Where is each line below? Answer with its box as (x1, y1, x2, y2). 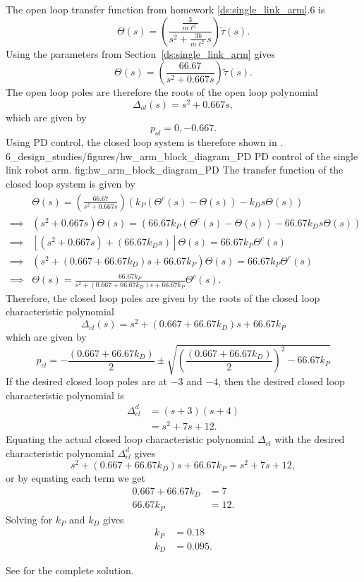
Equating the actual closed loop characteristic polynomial (6, 432, 255, 447)
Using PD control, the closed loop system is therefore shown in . (6, 135, 284, 150)
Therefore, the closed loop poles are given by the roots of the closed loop (6, 290, 320, 305)
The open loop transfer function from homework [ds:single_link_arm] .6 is (6, 2, 325, 16)
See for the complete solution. (6, 563, 134, 578)
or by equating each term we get (6, 471, 145, 485)
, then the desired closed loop (218, 374, 345, 389)
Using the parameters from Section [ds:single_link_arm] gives (6, 46, 276, 61)
